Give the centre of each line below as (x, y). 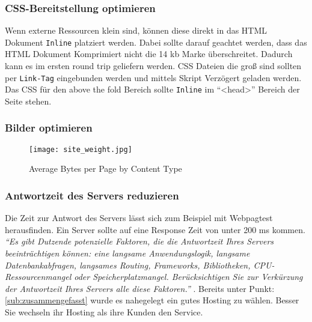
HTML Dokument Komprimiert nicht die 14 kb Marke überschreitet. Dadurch (149, 54)
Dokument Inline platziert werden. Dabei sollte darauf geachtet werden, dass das (156, 42)
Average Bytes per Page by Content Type (106, 169)
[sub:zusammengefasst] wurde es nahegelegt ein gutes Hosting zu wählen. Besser (152, 300)
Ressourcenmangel (38, 277)
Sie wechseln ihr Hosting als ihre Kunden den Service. (104, 312)
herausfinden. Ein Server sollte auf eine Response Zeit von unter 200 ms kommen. (155, 229)
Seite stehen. (28, 101)
